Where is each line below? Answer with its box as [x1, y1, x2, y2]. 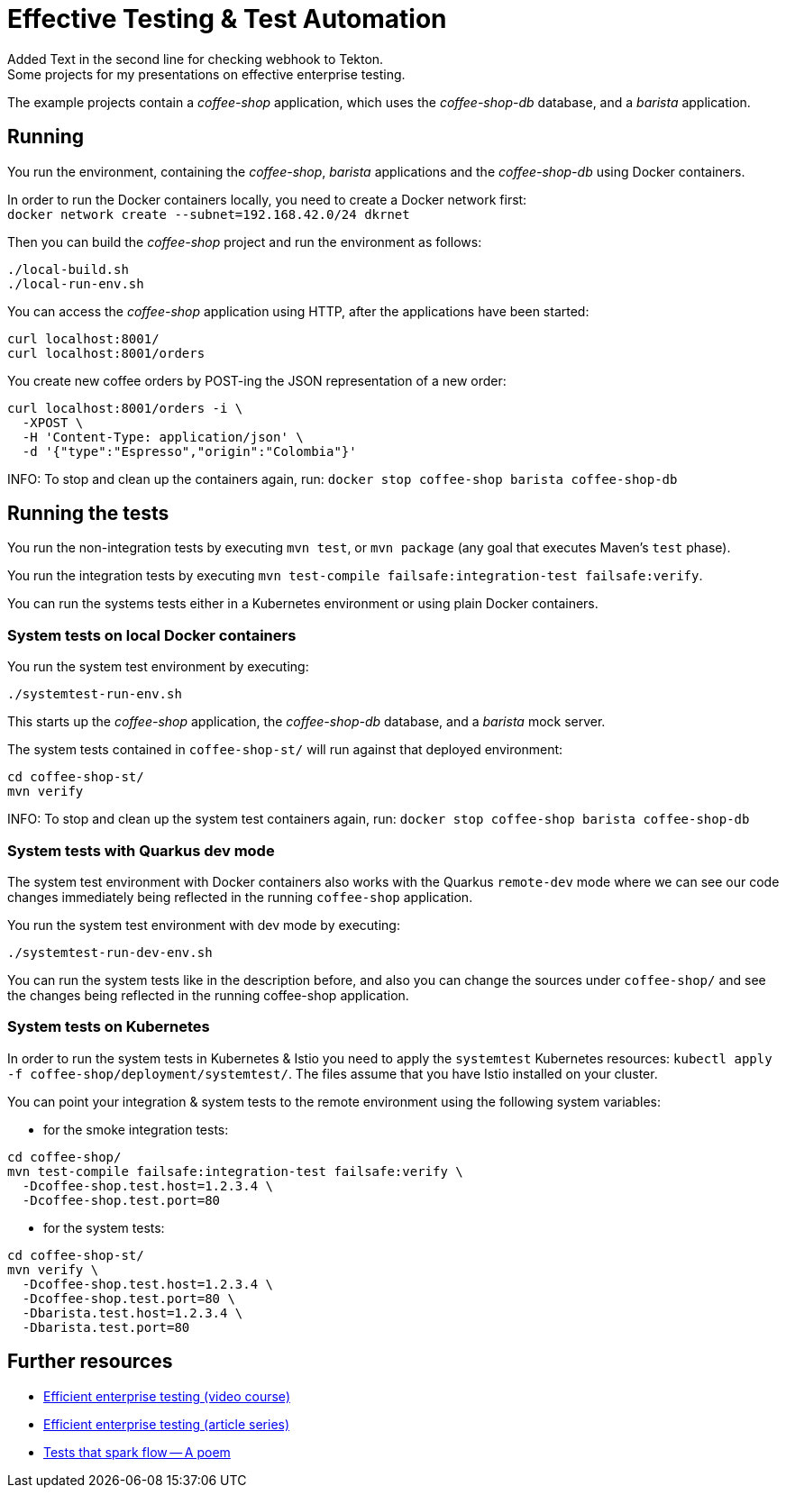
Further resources [7, 1350, 173, 1373]
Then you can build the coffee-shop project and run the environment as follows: [7, 233, 482, 250]
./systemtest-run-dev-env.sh [7, 944, 213, 960]
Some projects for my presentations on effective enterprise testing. [7, 66, 406, 82]
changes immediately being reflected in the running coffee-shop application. [7, 889, 473, 905]
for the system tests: [43, 1219, 165, 1235]
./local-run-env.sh [7, 276, 144, 291]
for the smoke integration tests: [43, 1121, 229, 1137]
